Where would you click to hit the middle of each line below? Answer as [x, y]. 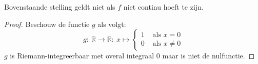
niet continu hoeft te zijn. [163, 7]
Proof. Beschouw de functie [47, 24]
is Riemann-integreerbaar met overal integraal [82, 56]
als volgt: [112, 24]
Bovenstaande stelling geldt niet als [60, 7]
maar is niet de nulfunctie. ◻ [209, 56]
